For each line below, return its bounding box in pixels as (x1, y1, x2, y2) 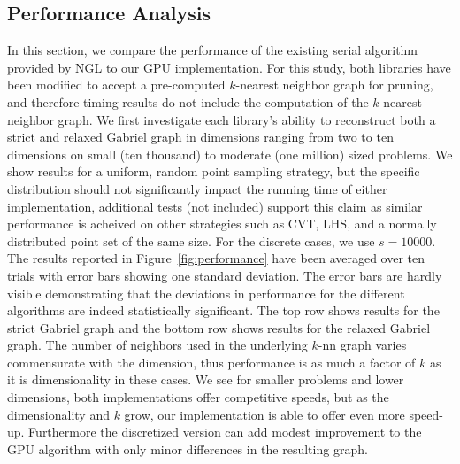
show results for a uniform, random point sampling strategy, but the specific (7, 162, 420, 181)
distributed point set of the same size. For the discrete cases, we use (7, 231, 375, 250)
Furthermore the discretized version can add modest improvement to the (28, 422, 422, 441)
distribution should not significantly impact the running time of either (7, 179, 387, 197)
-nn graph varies (318, 336, 407, 354)
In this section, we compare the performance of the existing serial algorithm (7, 41, 418, 59)
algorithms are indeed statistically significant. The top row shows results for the (7, 301, 440, 320)
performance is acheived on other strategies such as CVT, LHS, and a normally (7, 214, 437, 233)
